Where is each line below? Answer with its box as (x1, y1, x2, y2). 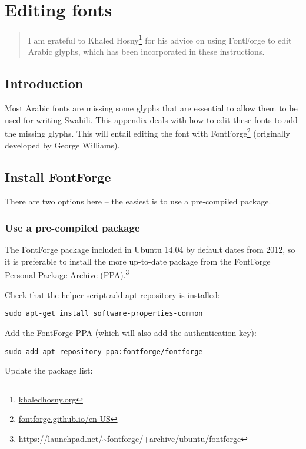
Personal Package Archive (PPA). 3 (5, 267, 129, 281)
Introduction (5, 74, 84, 93)
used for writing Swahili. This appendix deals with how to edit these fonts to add (5, 113, 298, 126)
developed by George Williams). (5, 138, 120, 151)
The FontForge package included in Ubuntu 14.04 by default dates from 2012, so (5, 243, 295, 256)
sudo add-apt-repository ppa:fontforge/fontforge (5, 347, 203, 356)
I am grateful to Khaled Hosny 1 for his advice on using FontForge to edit (28, 32, 292, 46)
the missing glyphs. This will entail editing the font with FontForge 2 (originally (5, 126, 291, 140)
